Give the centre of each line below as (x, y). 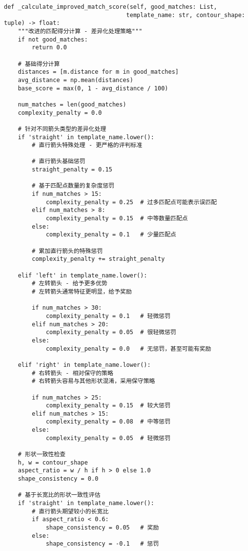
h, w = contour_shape (53, 462)
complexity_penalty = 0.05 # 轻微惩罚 (108, 438)
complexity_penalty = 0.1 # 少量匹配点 (111, 235)
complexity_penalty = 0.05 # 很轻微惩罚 (111, 332)
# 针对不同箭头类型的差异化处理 (62, 129)
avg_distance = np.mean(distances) (75, 80)
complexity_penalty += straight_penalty (98, 259)
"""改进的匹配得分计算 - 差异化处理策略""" (80, 31)
